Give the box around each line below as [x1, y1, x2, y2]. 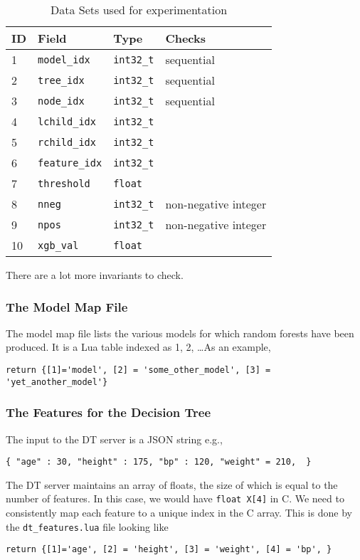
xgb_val [38, 239, 79, 251]
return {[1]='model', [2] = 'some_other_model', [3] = [6, 365, 271, 375]
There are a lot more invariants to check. [6, 268, 184, 282]
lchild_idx [38, 115, 96, 127]
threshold [38, 177, 90, 189]
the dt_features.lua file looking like [6, 519, 169, 534]
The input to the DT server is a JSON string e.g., [6, 431, 223, 446]
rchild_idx [38, 136, 96, 148]
